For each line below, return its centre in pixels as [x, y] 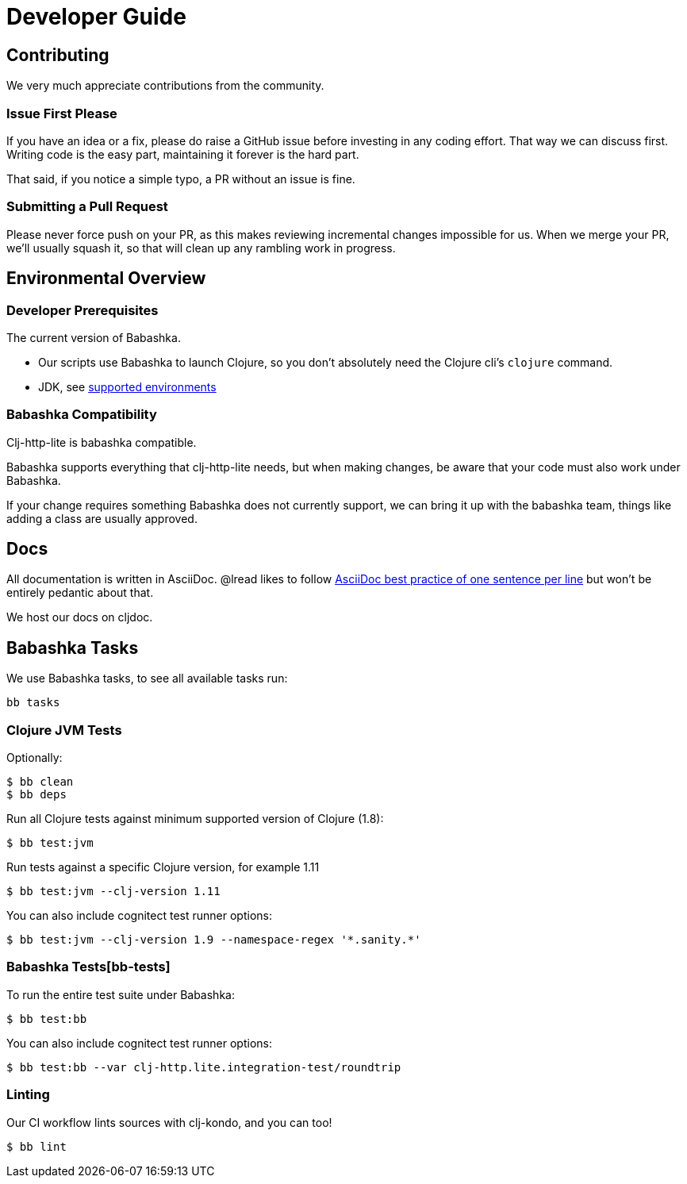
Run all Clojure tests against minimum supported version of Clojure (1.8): [195, 819]
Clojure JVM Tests [64, 730]
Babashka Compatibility [82, 415]
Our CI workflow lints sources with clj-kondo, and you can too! [169, 1122]
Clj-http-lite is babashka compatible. [102, 442]
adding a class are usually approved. [102, 518]
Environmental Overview [106, 279]
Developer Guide [96, 17]
